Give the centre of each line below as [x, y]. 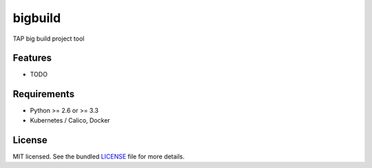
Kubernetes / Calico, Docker [70, 120]
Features [32, 58]
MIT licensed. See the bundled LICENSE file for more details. [99, 156]
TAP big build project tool [49, 39]
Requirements [44, 94]
